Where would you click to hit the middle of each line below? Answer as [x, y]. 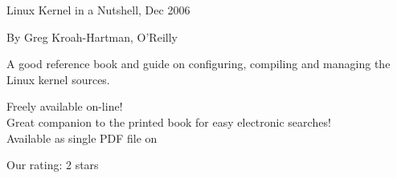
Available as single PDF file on [82, 138]
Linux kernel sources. [58, 79]
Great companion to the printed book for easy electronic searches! [169, 121]
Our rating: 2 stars [53, 165]
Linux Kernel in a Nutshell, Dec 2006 [98, 10]
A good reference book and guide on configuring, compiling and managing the [198, 64]
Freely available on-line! [65, 106]
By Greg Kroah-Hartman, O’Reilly [92, 36]
